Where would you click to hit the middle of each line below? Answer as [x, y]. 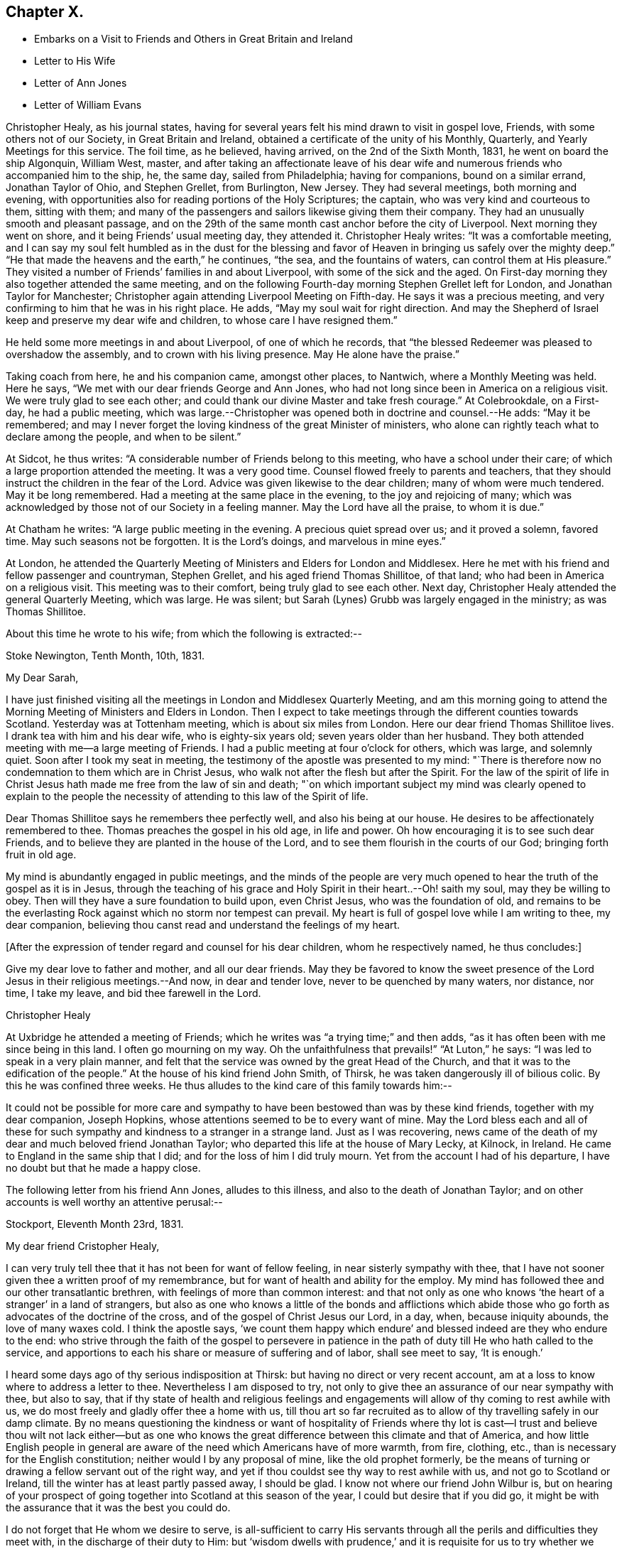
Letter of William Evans [88, 105]
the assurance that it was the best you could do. [118, 1508]
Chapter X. [45, 12]
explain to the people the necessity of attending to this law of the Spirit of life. [187, 797]
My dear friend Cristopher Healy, [83, 1246]
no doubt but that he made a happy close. [103, 1168]
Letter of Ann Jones [81, 83]
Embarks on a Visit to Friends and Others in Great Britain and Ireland [193, 39]
